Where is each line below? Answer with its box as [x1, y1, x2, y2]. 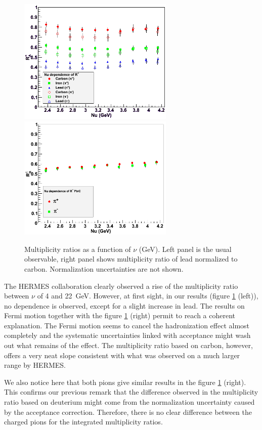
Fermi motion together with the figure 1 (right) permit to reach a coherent [4, 310, 236, 321]
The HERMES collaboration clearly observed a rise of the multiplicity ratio [4, 280, 238, 291]
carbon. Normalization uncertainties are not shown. [24, 263, 184, 274]
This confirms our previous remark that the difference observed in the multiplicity [4, 386, 258, 397]
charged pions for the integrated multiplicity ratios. [4, 416, 163, 427]
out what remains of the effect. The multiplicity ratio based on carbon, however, [4, 340, 253, 351]
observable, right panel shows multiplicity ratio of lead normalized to [24, 253, 238, 264]
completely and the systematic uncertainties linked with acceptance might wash [4, 330, 251, 340]
